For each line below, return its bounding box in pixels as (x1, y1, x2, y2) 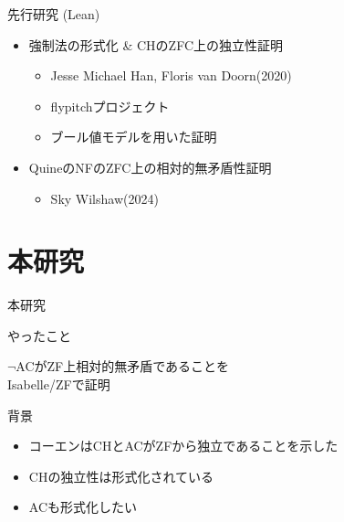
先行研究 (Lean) (7, 5, 100, 23)
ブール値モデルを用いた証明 (50, 127, 217, 146)
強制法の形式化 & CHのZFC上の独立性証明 (28, 35, 284, 54)
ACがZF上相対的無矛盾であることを (16, 357, 230, 376)
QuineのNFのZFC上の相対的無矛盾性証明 (28, 157, 272, 176)
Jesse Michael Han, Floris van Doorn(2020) (50, 66, 292, 85)
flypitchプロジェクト (50, 96, 170, 115)
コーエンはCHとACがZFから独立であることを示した (28, 436, 339, 455)
